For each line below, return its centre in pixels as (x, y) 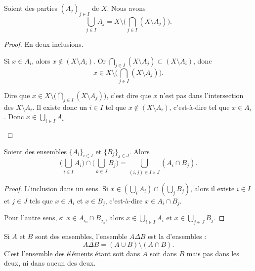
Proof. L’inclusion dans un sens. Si (56, 188)
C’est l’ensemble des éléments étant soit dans (72, 253)
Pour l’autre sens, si (34, 218)
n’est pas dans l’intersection (201, 95)
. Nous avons (126, 8)
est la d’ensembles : (177, 236)
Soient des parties (31, 8)
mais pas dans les (213, 253)
